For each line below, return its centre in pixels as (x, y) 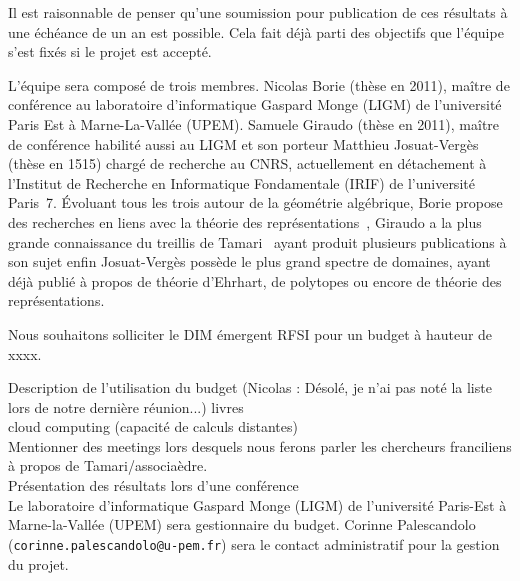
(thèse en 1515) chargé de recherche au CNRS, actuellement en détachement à (247, 163)
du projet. (38, 563)
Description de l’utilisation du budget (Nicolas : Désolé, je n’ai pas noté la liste (250, 387)
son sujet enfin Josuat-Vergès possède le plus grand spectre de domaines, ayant (249, 261)
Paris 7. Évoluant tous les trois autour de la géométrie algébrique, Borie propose (255, 202)
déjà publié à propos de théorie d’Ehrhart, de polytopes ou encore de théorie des (255, 280)
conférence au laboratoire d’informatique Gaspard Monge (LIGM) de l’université (255, 104)
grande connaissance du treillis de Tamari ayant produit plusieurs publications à (257, 241)
